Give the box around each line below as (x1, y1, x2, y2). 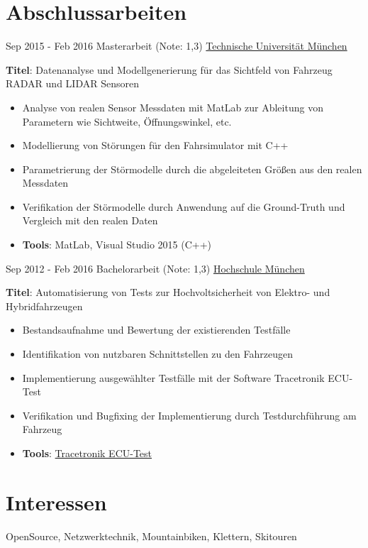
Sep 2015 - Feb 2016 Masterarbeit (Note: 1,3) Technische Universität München (6, 38, 347, 53)
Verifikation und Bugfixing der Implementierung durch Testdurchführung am (22, 407, 357, 422)
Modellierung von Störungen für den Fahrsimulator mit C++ (22, 138, 289, 153)
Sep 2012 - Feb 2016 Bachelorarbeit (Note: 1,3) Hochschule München (6, 261, 305, 275)
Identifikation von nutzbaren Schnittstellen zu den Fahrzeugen (22, 346, 293, 361)
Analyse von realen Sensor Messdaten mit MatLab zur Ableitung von (22, 99, 323, 114)
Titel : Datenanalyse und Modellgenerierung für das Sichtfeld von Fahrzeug (6, 62, 333, 77)
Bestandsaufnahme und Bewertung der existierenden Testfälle (22, 322, 291, 337)
